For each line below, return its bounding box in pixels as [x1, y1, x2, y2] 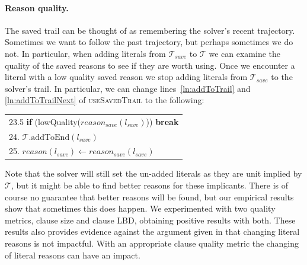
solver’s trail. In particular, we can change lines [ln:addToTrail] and [5, 82, 251, 94]
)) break [146, 115, 179, 127]
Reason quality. [5, 1, 69, 14]
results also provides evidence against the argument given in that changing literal [5, 225, 300, 238]
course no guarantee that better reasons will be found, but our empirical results [5, 190, 294, 203]
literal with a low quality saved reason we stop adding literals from [5, 71, 248, 83]
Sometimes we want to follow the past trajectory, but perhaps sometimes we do [5, 36, 293, 48]
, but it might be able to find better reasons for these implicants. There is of [11, 179, 289, 191]
